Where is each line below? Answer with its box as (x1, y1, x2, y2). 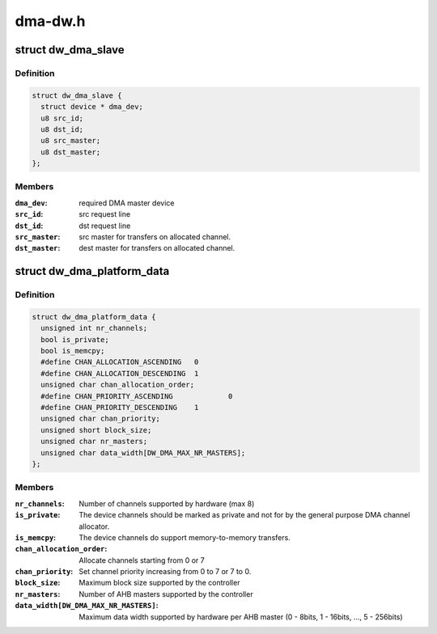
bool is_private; (40, 335, 109, 344)
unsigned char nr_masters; (40, 437, 148, 446)
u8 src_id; (40, 113, 84, 123)
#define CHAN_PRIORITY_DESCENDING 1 (40, 403, 199, 412)
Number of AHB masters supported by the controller (78, 589, 254, 598)
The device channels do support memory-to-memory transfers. (78, 532, 291, 542)
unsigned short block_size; (40, 425, 152, 434)
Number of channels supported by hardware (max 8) (78, 498, 255, 509)
